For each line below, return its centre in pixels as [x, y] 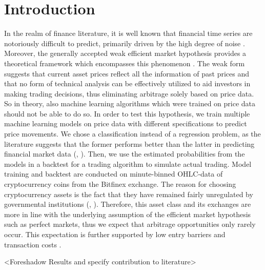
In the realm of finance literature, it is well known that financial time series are [128, 33]
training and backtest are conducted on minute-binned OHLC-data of [114, 174]
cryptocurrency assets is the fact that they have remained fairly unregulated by [129, 194]
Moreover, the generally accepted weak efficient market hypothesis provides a [125, 53]
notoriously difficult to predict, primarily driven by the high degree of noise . [125, 43]
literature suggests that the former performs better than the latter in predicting [129, 143]
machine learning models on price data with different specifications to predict [126, 123]
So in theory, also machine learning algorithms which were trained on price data [130, 103]
